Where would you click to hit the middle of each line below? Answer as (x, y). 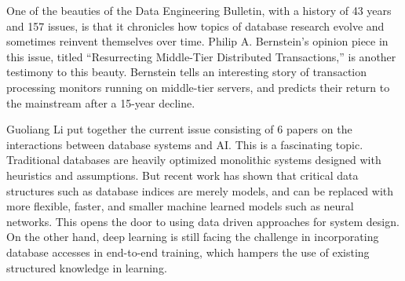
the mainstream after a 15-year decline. (101, 102)
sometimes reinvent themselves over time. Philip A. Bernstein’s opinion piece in (197, 41)
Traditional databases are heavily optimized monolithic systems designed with (194, 160)
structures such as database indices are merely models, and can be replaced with (200, 190)
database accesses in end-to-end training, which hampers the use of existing (188, 252)
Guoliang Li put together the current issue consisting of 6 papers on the (179, 129)
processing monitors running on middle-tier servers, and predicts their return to (198, 87)
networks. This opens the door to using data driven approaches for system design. (203, 221)
